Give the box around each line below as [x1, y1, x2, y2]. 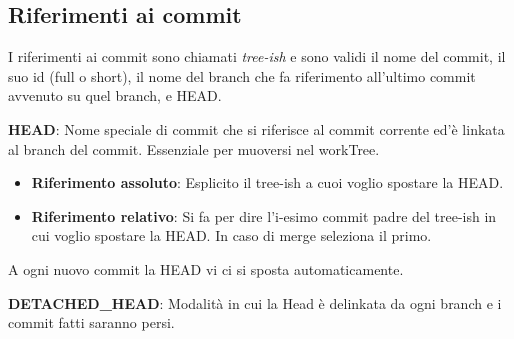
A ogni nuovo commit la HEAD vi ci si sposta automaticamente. [8, 258, 404, 279]
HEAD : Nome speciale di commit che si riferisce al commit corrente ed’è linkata [8, 118, 505, 139]
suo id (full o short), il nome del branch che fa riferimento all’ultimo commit [8, 65, 476, 86]
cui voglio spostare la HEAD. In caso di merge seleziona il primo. [31, 225, 432, 246]
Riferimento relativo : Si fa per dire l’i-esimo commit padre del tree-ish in [31, 205, 497, 226]
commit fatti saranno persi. [8, 312, 175, 333]
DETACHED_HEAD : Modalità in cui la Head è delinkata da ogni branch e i [8, 292, 502, 313]
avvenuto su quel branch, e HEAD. [8, 85, 222, 106]
